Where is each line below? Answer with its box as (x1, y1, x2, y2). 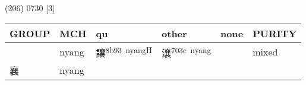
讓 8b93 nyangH (96, 44, 153, 60)
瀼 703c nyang (162, 44, 212, 60)
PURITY (253, 26, 297, 40)
